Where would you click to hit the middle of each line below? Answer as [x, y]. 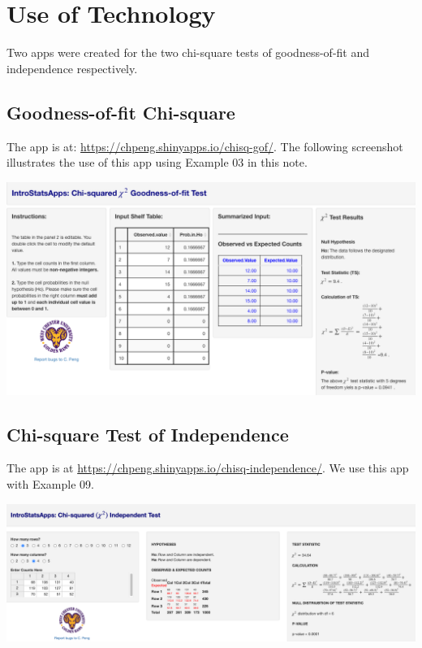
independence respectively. [72, 68]
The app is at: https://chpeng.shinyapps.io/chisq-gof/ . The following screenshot [205, 146]
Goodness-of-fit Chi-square [121, 112]
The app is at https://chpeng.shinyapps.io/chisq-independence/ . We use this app [208, 468]
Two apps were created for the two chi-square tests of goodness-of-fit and [188, 52]
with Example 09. [50, 483]
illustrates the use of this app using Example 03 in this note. [157, 162]
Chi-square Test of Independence [148, 434]
